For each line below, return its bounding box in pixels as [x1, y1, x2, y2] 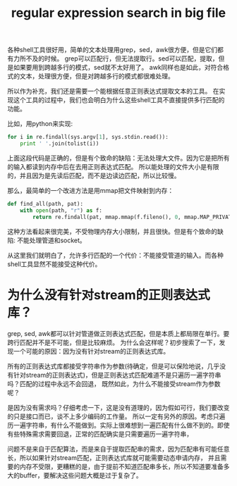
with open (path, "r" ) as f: [20, 206, 102, 214]
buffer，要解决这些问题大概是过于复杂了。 [19, 471, 142, 480]
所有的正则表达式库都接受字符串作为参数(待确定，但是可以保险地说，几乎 [7, 361, 220, 370]
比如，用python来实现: [7, 120, 73, 128]
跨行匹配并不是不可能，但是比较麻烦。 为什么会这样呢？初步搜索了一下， [7, 338, 219, 347]
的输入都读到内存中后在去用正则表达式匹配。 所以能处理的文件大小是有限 [7, 162, 219, 170]
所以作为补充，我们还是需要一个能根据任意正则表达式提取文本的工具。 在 [7, 87, 219, 96]
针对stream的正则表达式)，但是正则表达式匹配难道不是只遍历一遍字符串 [13, 370, 221, 379]
